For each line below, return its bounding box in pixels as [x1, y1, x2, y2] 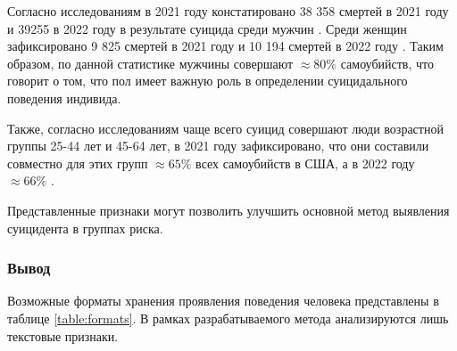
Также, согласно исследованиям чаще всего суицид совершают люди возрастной [7, 118, 444, 137]
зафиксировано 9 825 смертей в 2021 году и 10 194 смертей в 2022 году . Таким [7, 37, 444, 55]
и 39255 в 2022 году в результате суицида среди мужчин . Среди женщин [7, 19, 407, 37]
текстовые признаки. [7, 326, 119, 345]
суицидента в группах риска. [7, 218, 163, 237]
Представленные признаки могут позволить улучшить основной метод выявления [7, 200, 450, 219]
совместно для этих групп [7, 153, 148, 172]
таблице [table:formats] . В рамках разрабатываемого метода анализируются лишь [7, 308, 449, 327]
